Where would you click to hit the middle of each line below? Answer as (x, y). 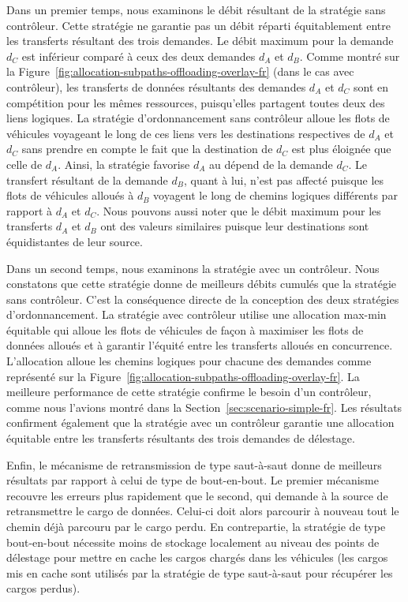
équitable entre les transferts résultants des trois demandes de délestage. (181, 438)
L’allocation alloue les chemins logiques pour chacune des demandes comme (189, 361)
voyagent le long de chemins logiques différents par (275, 195)
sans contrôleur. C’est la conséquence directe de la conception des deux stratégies (203, 299)
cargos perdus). (43, 588)
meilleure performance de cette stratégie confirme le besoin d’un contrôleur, (189, 392)
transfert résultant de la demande (87, 179)
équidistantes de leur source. (75, 241)
